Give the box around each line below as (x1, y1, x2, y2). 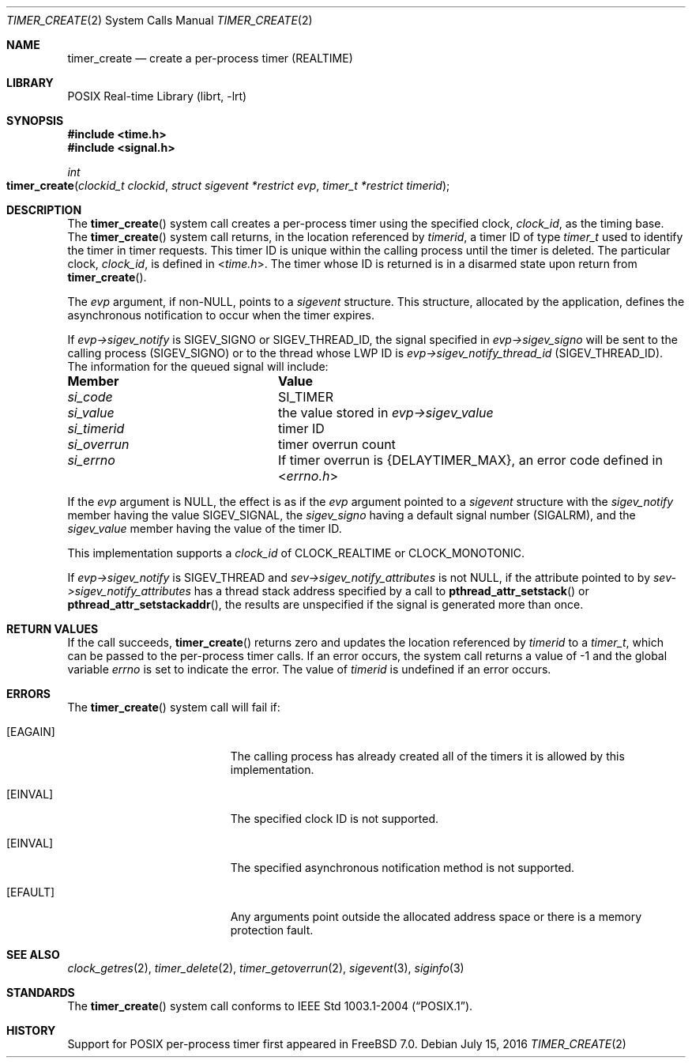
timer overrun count (277, 436, 396, 452)
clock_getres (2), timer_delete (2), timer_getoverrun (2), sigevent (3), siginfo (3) (67, 961, 464, 975)
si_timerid (67, 421, 125, 436)
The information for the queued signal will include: (67, 360, 329, 373)
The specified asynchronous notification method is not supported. (230, 861, 575, 874)
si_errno (67, 452, 115, 468)
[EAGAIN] (6, 725, 55, 738)
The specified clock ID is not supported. (230, 812, 438, 825)
